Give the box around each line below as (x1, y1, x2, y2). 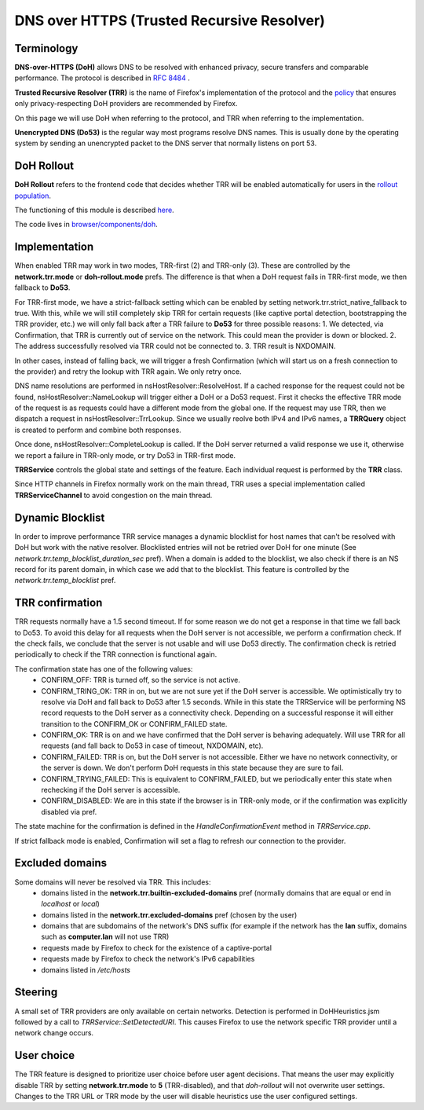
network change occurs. (14, 1028, 94, 1038)
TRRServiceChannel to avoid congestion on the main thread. (14, 490, 213, 500)
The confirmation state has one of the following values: (14, 664, 193, 673)
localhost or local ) (41, 899, 100, 909)
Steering (14, 986, 58, 999)
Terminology (14, 42, 79, 55)
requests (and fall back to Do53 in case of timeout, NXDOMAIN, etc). (41, 741, 264, 750)
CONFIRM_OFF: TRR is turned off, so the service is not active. (41, 676, 241, 685)
